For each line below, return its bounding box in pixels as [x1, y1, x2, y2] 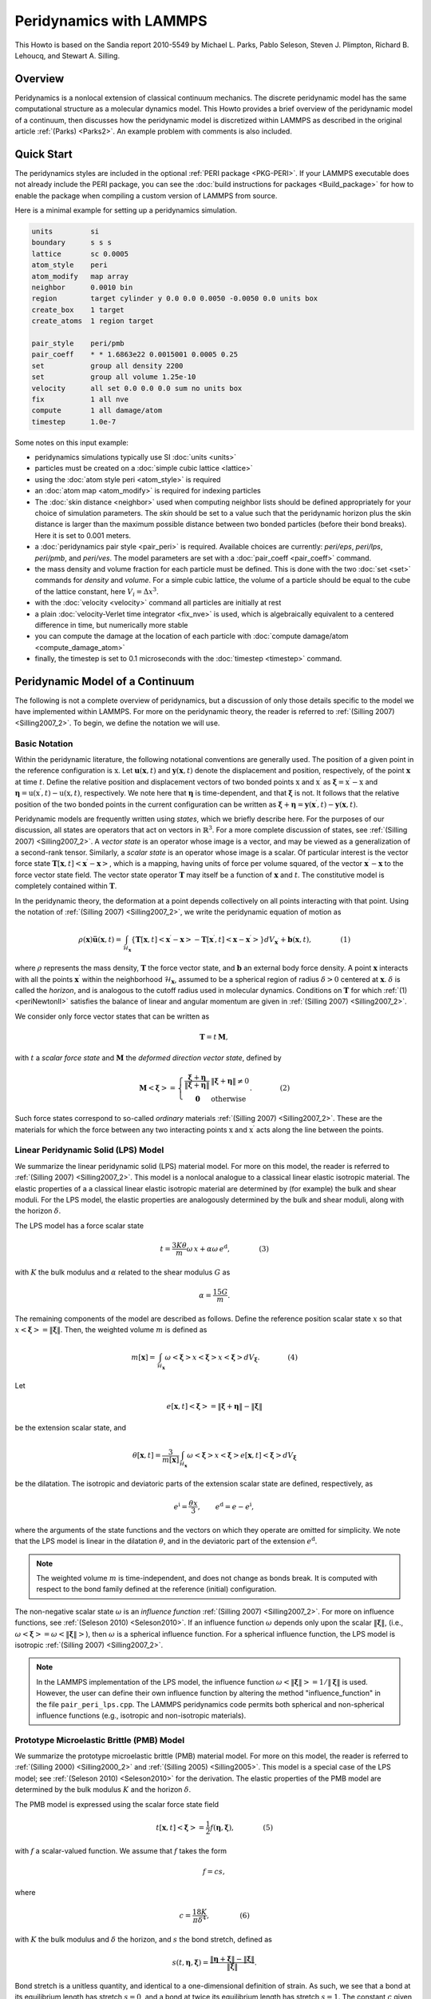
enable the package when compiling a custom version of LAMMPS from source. [14, 190, 278, 200]
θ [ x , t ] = [132, 1451, 161, 1459]
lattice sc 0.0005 [31, 249, 129, 258]
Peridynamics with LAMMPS [14, 12, 208, 30]
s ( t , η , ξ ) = [172, 1957, 209, 1967]
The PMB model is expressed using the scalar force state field [14, 1799, 219, 1809]
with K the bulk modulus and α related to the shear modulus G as [14, 1267, 231, 1277]
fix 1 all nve [31, 394, 129, 404]
